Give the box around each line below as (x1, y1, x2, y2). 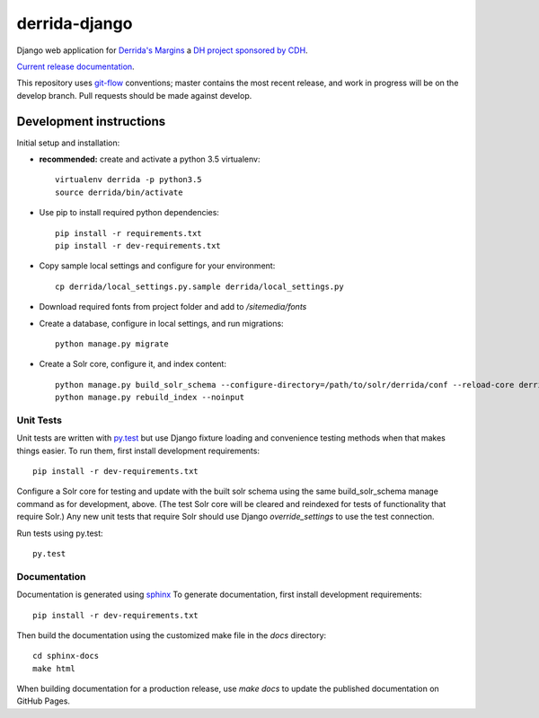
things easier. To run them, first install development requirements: (16, 445, 261, 456)
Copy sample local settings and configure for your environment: (39, 260, 276, 271)
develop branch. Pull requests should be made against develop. (16, 90, 252, 101)
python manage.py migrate (55, 338, 170, 349)
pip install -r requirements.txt (55, 228, 202, 238)
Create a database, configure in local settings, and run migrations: (39, 318, 284, 328)
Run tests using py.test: (16, 528, 103, 538)
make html (32, 663, 75, 673)
